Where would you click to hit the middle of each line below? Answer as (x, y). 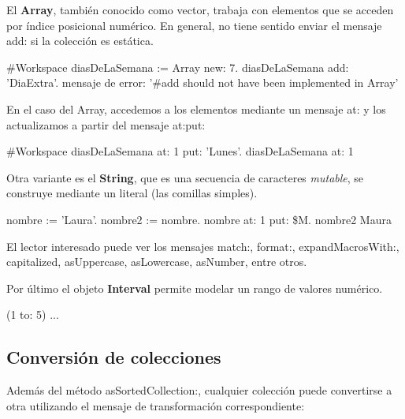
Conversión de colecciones (114, 357)
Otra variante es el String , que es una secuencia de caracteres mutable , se (185, 177)
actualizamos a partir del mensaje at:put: (106, 124)
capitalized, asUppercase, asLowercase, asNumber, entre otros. (157, 262)
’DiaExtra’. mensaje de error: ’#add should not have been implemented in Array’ (202, 82)
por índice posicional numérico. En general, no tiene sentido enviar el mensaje (194, 25)
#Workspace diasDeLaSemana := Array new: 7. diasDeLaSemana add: (178, 67)
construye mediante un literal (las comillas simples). (132, 193)
